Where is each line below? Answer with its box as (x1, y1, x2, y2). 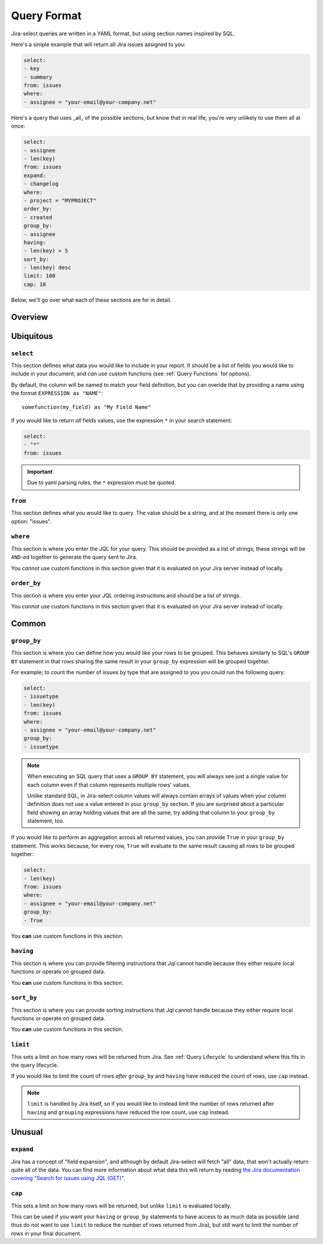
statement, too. (27, 817, 65, 824)
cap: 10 (23, 281, 46, 287)
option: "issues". (11, 518, 52, 525)
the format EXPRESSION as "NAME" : (11, 390, 103, 397)
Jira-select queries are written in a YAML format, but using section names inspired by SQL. (11, 30, 235, 37)
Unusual (11, 1127, 43, 1137)
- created (23, 214, 53, 221)
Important (27, 468, 53, 475)
